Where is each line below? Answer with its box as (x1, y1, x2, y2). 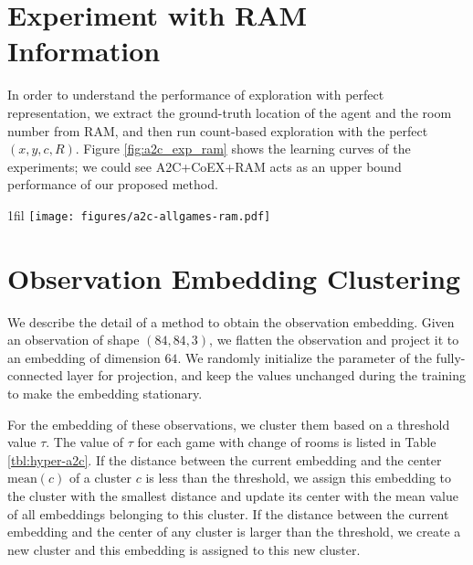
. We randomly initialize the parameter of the (177, 347, 432, 367)
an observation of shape (7, 330, 140, 349)
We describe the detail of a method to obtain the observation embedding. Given (7, 312, 455, 331)
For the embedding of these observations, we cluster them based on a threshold (7, 414, 450, 433)
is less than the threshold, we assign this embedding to (145, 468, 452, 487)
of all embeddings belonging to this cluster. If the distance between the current (7, 504, 449, 523)
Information (7, 32, 161, 69)
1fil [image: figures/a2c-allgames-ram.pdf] (7, 205, 271, 224)
